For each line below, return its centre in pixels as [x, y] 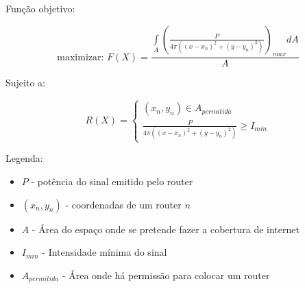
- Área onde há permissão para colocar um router [166, 275]
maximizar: [81, 57]
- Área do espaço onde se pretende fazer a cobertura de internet [166, 229]
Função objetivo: [40, 8]
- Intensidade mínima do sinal [105, 252]
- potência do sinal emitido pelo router [112, 181]
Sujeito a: [25, 83]
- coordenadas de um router [123, 204]
